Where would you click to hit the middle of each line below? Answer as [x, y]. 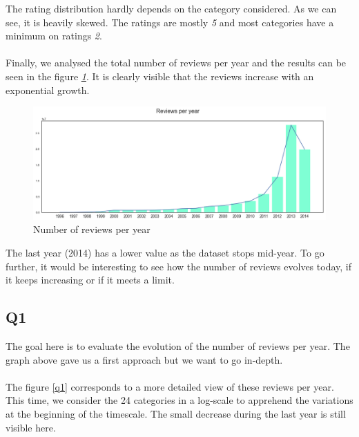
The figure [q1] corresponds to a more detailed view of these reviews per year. [170, 386]
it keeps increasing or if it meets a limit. [90, 280]
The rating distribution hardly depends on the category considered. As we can [171, 8]
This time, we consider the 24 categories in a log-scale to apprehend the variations [179, 400]
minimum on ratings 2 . [54, 36]
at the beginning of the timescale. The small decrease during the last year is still [176, 413]
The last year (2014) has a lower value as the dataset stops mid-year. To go [165, 253]
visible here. [31, 427]
